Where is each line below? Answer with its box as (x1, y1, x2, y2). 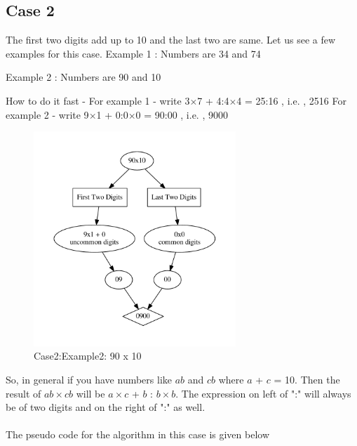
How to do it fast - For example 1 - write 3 (6, 93, 190, 107)
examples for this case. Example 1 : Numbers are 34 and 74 (6, 46, 261, 60)
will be (76, 386, 105, 400)
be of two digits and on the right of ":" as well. (6, 400, 206, 414)
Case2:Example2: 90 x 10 (34, 348, 142, 363)
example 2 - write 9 (6, 107, 89, 122)
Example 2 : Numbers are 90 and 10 (6, 70, 161, 84)
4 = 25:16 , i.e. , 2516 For (236, 93, 346, 107)
